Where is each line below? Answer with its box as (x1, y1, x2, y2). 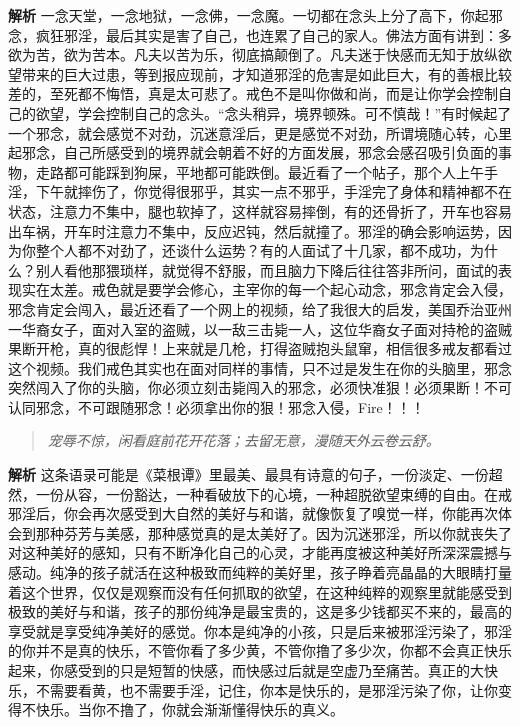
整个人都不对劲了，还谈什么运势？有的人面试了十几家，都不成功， (35, 240, 470, 261)
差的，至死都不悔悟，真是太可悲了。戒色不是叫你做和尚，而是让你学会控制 (8, 83, 498, 104)
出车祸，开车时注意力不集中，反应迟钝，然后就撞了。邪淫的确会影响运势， (8, 220, 498, 241)
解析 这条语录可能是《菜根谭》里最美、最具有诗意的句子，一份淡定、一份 (8, 464, 489, 485)
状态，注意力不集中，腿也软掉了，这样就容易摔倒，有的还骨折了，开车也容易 (8, 200, 512, 221)
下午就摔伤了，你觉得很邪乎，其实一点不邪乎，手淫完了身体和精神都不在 (35, 181, 512, 202)
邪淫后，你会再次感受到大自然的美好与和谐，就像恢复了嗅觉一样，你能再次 (8, 503, 498, 524)
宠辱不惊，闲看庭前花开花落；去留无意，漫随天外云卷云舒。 (47, 430, 440, 451)
